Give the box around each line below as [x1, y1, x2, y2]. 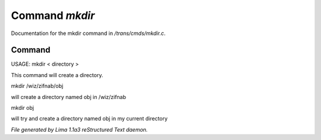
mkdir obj [11, 104, 34, 112]
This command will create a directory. [11, 71, 103, 78]
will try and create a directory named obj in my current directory [11, 115, 168, 122]
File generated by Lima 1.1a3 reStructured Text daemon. [11, 126, 148, 133]
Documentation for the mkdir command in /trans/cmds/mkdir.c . [11, 30, 166, 37]
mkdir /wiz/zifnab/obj [11, 82, 64, 90]
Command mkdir [11, 9, 95, 22]
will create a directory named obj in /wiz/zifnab [11, 93, 127, 100]
